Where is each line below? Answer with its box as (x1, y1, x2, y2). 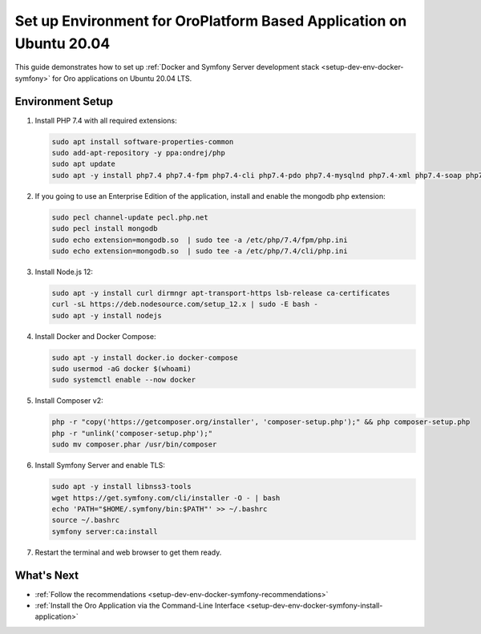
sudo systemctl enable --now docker (51, 375, 196, 385)
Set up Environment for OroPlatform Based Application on (14, 12, 407, 30)
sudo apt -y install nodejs (51, 311, 162, 320)
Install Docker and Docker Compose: (34, 331, 156, 341)
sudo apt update (51, 160, 116, 168)
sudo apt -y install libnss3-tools (51, 482, 192, 491)
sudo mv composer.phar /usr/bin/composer (51, 440, 217, 449)
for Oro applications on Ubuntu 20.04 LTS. (52, 73, 192, 83)
